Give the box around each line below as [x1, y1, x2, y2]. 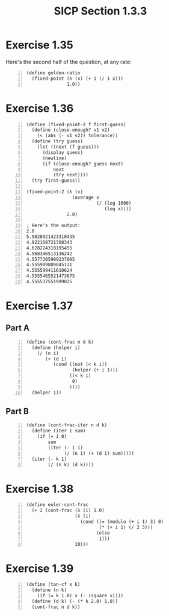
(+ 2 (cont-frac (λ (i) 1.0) [31, 507, 105, 514]
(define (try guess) [31, 138, 84, 144]
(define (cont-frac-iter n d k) [26, 422, 108, 428]
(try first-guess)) [31, 178, 81, 184]
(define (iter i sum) [31, 428, 86, 434]
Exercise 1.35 [5, 38, 73, 52]
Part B [5, 406, 29, 417]
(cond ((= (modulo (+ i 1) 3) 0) [80, 519, 164, 525]
